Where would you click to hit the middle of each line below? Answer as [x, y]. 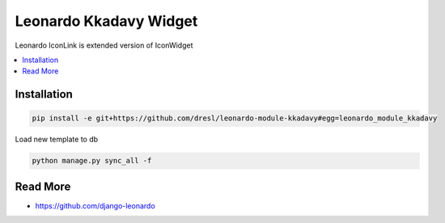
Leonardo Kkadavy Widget [106, 21]
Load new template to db [57, 139]
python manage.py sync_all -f [92, 161]
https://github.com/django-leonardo [95, 205]
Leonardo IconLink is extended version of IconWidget [104, 45]
